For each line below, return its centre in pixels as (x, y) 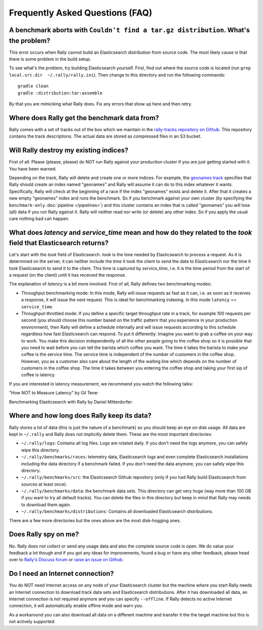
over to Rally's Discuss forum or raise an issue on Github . (66, 560)
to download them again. (46, 505)
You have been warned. (33, 169)
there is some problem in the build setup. (50, 59)
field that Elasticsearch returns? (59, 243)
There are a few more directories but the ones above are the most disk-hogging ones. (95, 520)
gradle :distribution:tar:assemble (60, 93)
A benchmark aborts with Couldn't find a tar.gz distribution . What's (130, 30)
